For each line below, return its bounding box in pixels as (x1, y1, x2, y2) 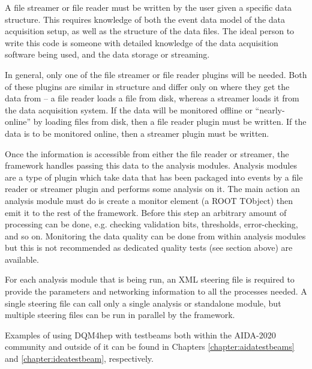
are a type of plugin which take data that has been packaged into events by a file (5, 170, 303, 183)
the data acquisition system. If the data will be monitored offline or (5, 103, 253, 116)
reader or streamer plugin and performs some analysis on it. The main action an (5, 182, 300, 195)
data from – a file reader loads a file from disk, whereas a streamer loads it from (5, 92, 299, 104)
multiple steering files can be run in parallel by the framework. (5, 308, 235, 321)
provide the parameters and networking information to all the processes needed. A (5, 285, 307, 298)
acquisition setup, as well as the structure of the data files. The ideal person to (5, 25, 295, 37)
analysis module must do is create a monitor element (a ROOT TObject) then (5, 194, 293, 206)
